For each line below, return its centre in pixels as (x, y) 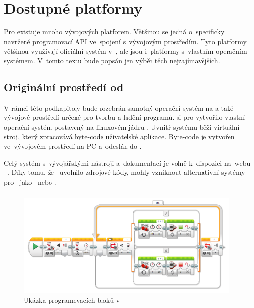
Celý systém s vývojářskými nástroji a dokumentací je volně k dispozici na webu (127, 162)
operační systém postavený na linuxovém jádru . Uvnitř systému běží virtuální (122, 126)
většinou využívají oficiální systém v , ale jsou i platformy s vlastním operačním (126, 51)
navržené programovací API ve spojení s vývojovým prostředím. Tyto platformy (125, 41)
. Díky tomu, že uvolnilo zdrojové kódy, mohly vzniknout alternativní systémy (126, 172)
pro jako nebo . (30, 182)
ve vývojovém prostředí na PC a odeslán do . (73, 146)
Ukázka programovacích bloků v (72, 300)
